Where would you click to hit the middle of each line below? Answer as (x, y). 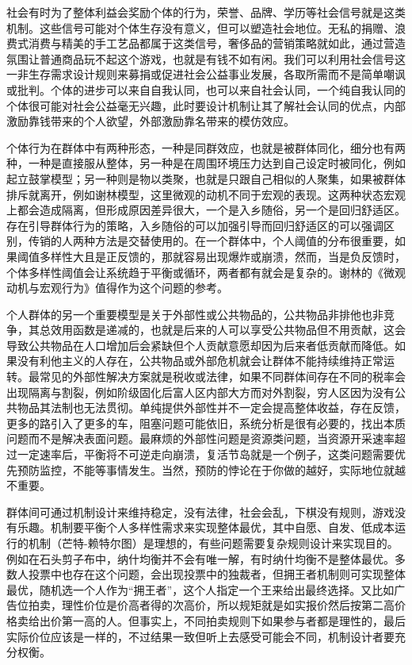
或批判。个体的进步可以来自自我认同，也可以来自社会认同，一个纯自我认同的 (206, 89)
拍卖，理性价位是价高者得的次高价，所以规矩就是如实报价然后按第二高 (211, 605)
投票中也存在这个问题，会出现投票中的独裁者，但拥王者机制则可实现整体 (217, 574)
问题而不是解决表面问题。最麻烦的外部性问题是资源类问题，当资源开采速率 (200, 438)
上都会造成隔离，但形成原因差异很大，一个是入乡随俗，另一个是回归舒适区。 (206, 210)
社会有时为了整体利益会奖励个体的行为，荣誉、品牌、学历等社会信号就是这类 (206, 12)
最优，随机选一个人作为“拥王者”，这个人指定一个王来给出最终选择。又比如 (200, 589)
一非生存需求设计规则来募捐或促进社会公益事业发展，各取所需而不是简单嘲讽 (206, 74)
